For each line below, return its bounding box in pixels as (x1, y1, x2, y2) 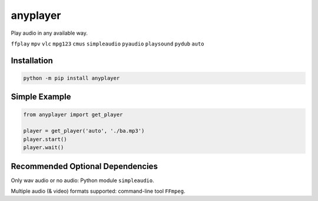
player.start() (23, 136, 67, 143)
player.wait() (23, 144, 64, 151)
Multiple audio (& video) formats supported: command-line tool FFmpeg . (11, 187, 185, 195)
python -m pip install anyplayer (23, 74, 120, 81)
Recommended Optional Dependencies (11, 161, 158, 171)
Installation (11, 55, 53, 65)
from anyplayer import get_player (23, 111, 123, 118)
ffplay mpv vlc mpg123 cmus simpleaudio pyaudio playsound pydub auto (11, 40, 204, 47)
